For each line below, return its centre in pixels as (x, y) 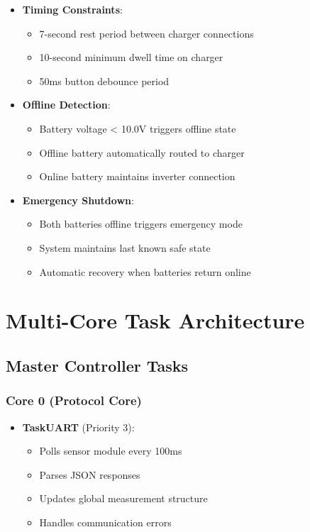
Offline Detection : (66, 105)
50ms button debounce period (104, 81)
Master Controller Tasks (97, 365)
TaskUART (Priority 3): (78, 427)
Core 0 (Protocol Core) (74, 400)
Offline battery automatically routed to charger (142, 152)
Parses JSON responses (90, 474)
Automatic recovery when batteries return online (145, 271)
